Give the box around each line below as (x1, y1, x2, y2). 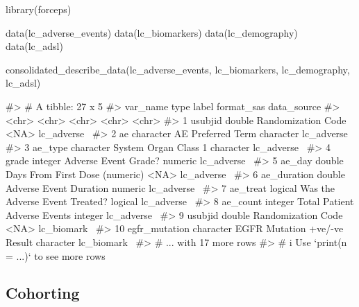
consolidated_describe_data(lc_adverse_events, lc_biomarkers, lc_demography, (6, 62, 350, 76)
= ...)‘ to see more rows (6, 248, 106, 263)
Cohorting (6, 282, 80, 304)
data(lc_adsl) (6, 39, 63, 53)
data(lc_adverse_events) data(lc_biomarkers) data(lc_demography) (6, 25, 298, 40)
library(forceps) (6, 2, 72, 16)
